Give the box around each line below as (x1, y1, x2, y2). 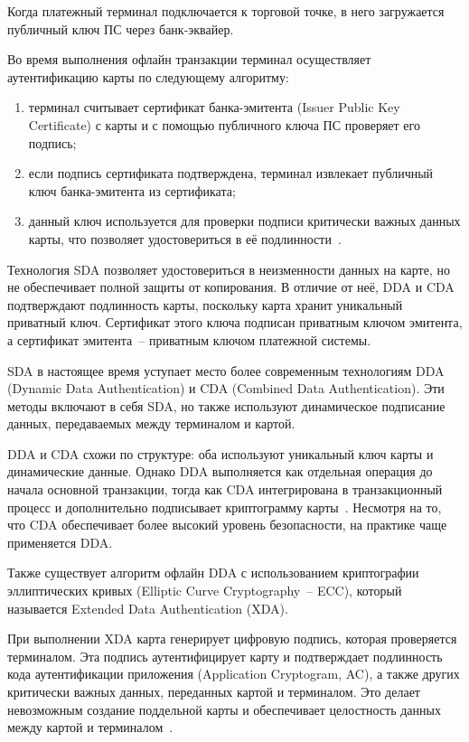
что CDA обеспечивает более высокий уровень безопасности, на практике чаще (7, 515, 447, 534)
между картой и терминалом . (7, 718, 174, 737)
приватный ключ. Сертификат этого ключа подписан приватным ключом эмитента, (7, 313, 463, 332)
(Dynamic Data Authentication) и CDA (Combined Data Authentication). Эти (7, 379, 445, 398)
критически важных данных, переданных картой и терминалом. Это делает (7, 682, 420, 700)
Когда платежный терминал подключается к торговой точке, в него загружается (7, 2, 445, 20)
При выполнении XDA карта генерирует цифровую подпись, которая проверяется (7, 629, 457, 648)
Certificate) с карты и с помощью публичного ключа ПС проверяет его (28, 115, 420, 134)
